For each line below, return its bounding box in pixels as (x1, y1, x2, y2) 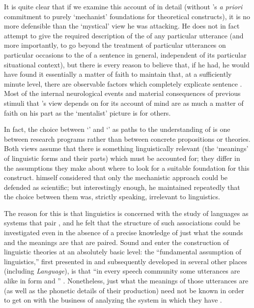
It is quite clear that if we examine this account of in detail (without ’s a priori (4, 1, 243, 11)
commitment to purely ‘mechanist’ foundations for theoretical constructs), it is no (4, 11, 251, 21)
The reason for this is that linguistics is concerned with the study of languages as (4, 208, 249, 218)
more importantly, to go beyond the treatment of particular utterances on (4, 40, 226, 50)
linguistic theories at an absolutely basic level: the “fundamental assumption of (4, 246, 242, 257)
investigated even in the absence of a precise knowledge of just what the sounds (4, 227, 243, 238)
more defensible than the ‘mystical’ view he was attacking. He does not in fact (4, 21, 240, 31)
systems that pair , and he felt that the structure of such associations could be (4, 217, 240, 228)
